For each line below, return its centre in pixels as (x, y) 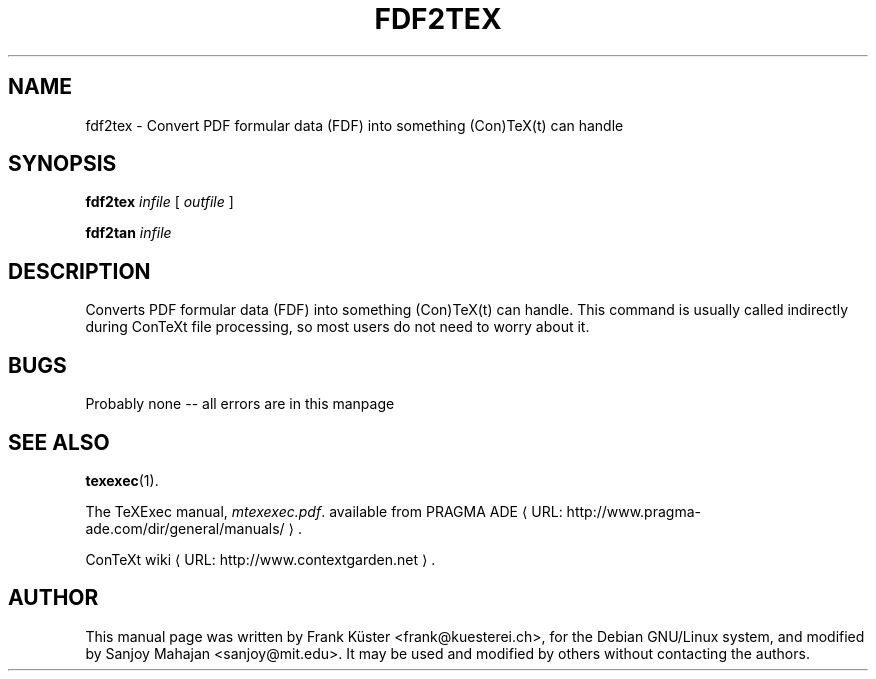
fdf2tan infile (128, 233)
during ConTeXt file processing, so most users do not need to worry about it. (337, 327)
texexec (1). (122, 480)
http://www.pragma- (633, 511)
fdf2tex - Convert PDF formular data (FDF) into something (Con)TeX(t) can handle (354, 125)
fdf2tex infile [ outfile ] (159, 202)
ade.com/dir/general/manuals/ (185, 528)
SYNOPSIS (62, 164)
